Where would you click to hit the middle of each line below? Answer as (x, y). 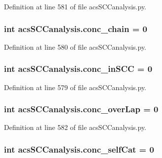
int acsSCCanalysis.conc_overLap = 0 (81, 109)
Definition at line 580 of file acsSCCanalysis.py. (75, 47)
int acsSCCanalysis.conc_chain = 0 (76, 28)
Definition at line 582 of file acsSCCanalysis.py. (75, 127)
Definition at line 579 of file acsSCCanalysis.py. (75, 87)
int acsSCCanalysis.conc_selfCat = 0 (79, 149)
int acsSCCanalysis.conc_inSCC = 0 (78, 69)
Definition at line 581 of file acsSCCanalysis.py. (75, 6)
